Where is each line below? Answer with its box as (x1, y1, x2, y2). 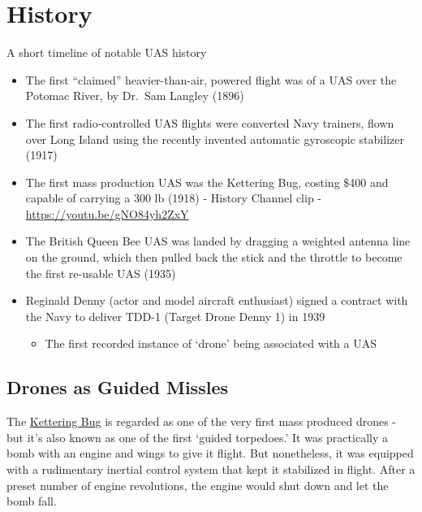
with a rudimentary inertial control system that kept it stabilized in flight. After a (6, 461, 416, 478)
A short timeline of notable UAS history (6, 44, 207, 61)
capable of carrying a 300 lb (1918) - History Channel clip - (25, 189, 321, 206)
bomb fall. (6, 492, 57, 510)
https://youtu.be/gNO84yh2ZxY (25, 205, 189, 222)
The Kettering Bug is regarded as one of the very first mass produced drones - (6, 413, 397, 430)
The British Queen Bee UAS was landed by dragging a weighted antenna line (25, 232, 411, 249)
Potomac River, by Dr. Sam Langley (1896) (25, 87, 244, 104)
